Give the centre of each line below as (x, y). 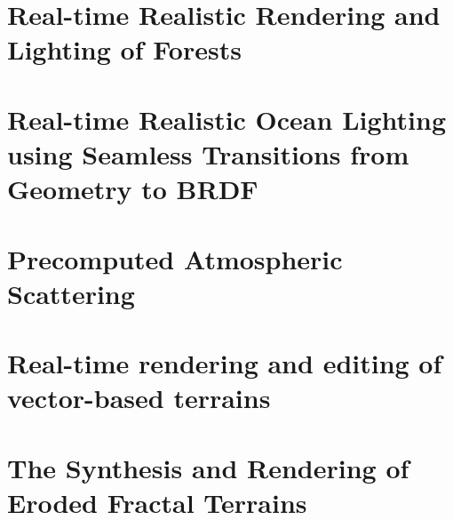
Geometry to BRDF (133, 189)
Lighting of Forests (124, 49)
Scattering (71, 293)
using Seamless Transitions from (208, 153)
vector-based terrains (139, 398)
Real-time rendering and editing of (225, 363)
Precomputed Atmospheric (175, 258)
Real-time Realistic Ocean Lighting (226, 119)
